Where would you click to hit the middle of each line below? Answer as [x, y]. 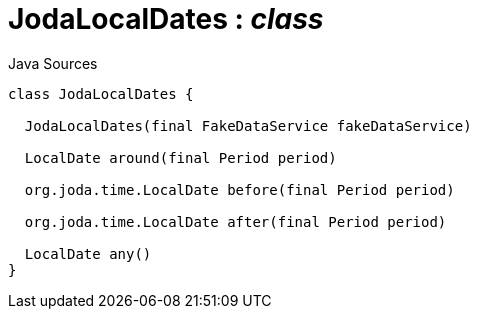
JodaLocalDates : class [166, 19]
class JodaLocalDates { [101, 93]
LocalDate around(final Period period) [180, 157]
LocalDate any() [88, 253]
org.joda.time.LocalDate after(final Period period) [235, 221]
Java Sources [53, 63]
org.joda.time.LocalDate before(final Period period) [239, 189]
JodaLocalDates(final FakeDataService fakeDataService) [248, 125]
